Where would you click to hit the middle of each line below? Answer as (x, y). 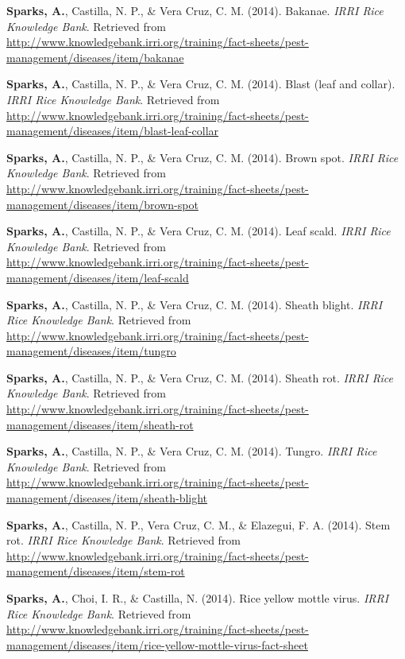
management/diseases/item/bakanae (95, 57)
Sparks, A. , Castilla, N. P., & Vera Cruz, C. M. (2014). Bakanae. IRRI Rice (195, 10)
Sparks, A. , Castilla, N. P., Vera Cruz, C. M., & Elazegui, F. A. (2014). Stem (199, 524)
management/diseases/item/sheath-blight (107, 498)
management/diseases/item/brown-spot (102, 204)
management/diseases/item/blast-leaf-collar (113, 131)
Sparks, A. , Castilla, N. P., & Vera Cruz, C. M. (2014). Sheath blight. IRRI (195, 304)
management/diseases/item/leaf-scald (98, 277)
